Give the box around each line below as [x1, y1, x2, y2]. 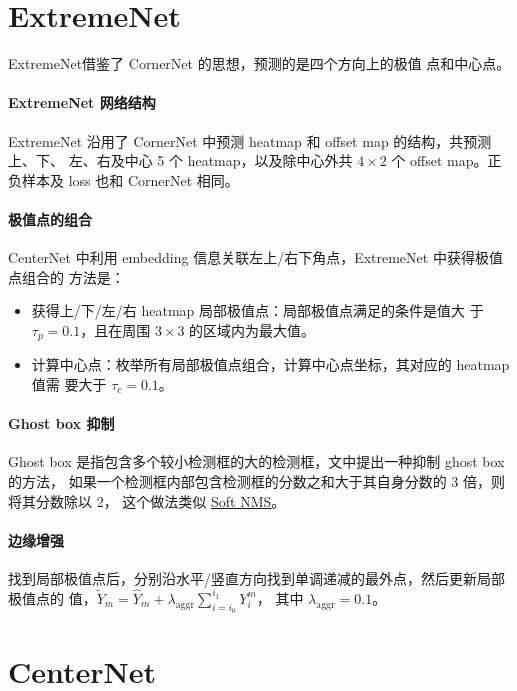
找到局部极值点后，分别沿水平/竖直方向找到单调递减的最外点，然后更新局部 [8, 567, 505, 588]
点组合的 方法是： [8, 266, 125, 287]
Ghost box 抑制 [8, 413, 115, 434]
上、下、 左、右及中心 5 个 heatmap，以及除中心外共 [8, 150, 353, 171]
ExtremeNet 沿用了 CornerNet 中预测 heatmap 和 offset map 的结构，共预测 [8, 130, 492, 151]
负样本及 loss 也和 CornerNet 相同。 [8, 169, 239, 190]
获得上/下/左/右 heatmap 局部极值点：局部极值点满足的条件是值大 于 [31, 300, 484, 321]
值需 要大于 [31, 373, 107, 394]
